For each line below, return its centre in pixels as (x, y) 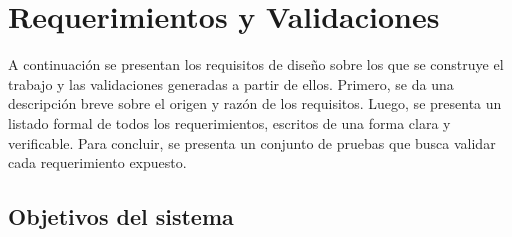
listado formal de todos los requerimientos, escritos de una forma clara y (229, 122)
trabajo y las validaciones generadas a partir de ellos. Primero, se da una (231, 83)
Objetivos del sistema (121, 216)
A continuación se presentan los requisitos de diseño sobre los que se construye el (256, 64)
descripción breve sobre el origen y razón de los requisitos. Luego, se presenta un (255, 103)
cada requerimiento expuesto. (97, 162)
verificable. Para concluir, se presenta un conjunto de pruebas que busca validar (252, 142)
